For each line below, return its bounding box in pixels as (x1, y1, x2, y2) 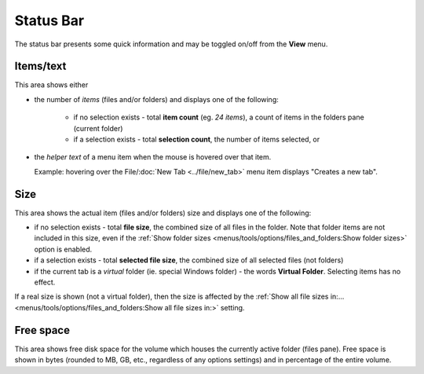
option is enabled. (34, 244, 93, 254)
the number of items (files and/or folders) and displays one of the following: (34, 94, 279, 104)
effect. (34, 277, 56, 287)
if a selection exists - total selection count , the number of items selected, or (73, 134, 320, 145)
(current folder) (73, 123, 123, 133)
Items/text (14, 60, 67, 73)
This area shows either (14, 80, 89, 90)
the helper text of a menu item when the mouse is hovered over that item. (34, 152, 272, 162)
